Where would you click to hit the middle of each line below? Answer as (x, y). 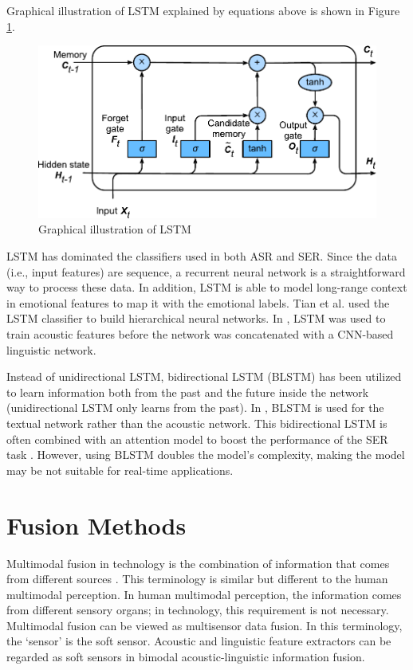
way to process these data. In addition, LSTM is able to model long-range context (207, 287)
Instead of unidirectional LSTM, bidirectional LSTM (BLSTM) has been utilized (204, 376)
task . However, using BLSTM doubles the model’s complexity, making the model (206, 455)
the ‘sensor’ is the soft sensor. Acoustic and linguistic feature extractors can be (199, 641)
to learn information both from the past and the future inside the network (188, 392)
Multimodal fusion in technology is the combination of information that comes (198, 563)
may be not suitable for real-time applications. (120, 470)
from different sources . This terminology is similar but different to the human (197, 579)
